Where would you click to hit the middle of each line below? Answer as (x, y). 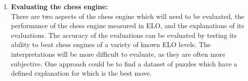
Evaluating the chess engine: (59, 6)
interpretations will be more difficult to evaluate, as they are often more (118, 54)
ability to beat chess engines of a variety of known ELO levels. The (111, 44)
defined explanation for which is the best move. (81, 73)
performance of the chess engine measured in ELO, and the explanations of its (128, 25)
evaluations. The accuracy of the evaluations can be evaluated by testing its (124, 35)
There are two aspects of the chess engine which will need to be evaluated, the (128, 16)
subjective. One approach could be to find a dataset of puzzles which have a (124, 63)
